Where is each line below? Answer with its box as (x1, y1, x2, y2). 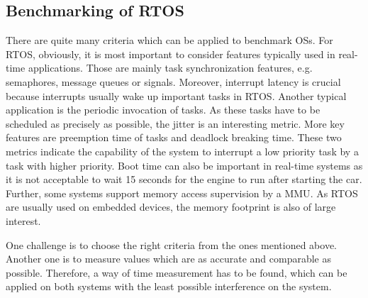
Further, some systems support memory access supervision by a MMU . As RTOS (6, 185, 358, 200)
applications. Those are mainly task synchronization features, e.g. (28, 60, 313, 75)
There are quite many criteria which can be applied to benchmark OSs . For (6, 33, 333, 48)
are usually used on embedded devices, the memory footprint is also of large (6, 199, 336, 214)
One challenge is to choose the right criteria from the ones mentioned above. (6, 237, 338, 252)
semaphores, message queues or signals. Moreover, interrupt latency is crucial (6, 74, 341, 89)
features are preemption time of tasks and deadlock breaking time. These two (6, 130, 342, 145)
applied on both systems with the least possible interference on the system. (6, 279, 332, 294)
